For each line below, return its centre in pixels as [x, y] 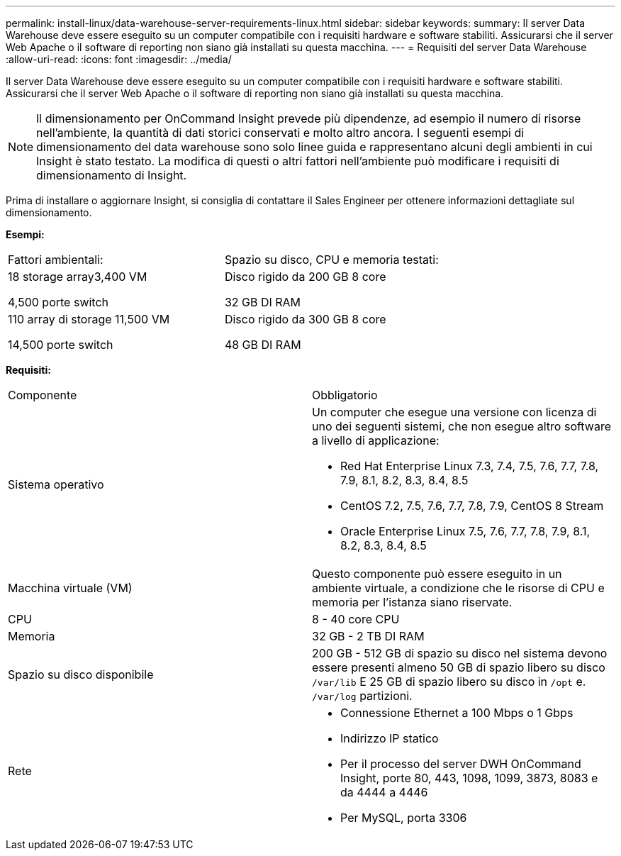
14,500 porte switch [61, 345]
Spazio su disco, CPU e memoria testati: [331, 260]
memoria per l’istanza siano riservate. [412, 602]
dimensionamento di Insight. [112, 175]
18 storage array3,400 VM [78, 277]
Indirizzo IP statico [390, 738]
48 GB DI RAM [263, 345]
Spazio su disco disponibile [81, 674]
